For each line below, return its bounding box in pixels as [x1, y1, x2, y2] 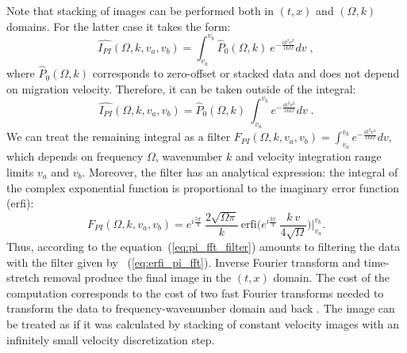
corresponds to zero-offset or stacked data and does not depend [92, 65, 400, 82]
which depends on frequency [6, 148, 144, 165]
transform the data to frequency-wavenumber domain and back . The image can [6, 300, 395, 317]
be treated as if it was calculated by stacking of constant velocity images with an [6, 315, 400, 332]
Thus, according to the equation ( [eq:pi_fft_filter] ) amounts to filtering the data [6, 238, 401, 254]
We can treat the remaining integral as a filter [6, 128, 231, 145]
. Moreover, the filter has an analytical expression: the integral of [82, 163, 398, 180]
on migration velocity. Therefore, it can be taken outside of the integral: [6, 80, 356, 97]
